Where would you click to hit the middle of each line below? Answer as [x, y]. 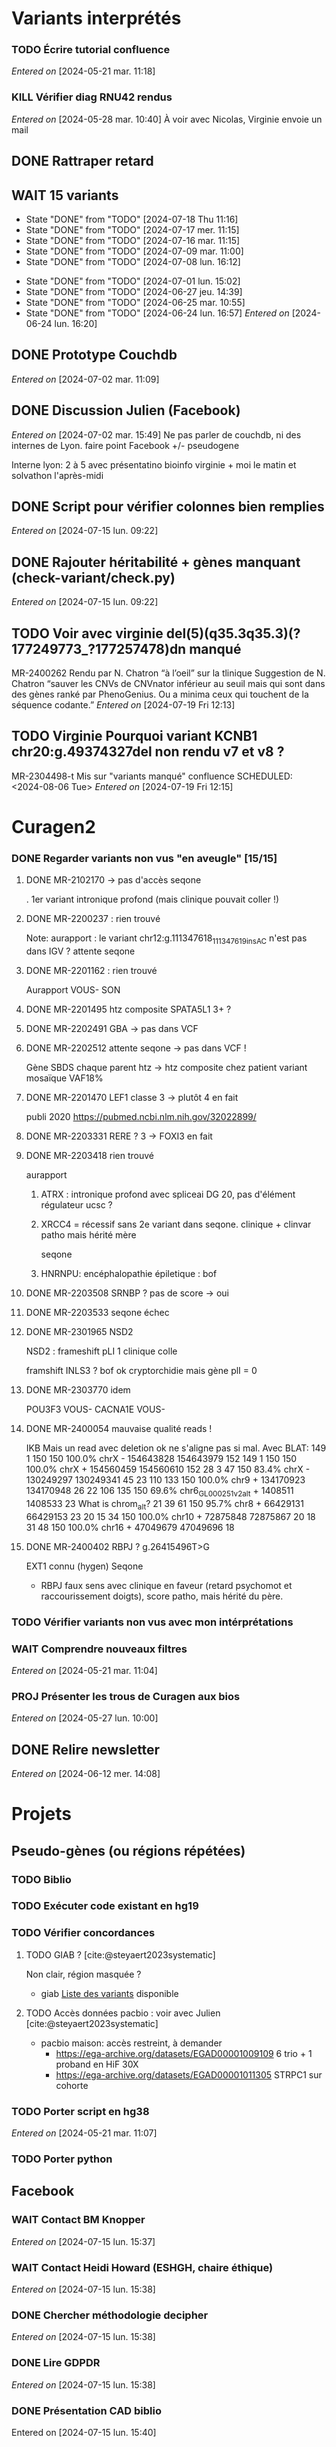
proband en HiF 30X [97, 2064]
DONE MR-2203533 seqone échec [97, 1313]
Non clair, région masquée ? [83, 1974]
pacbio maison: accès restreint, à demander [131, 2043]
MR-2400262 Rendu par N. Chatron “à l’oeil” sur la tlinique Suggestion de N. [168, 673]
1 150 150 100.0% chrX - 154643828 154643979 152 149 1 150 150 [161, 1459]
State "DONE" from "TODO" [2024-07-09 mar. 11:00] [134, 251]
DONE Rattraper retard [82, 161]
